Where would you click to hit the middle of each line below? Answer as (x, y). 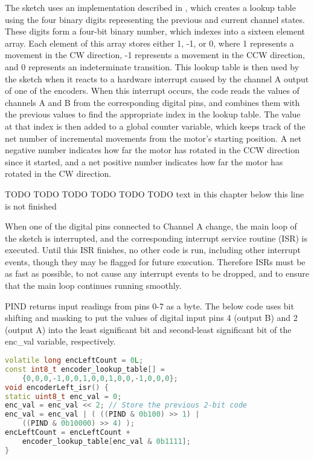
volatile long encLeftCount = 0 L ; (74, 361)
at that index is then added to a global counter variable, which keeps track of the (155, 126)
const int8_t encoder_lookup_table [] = (85, 369)
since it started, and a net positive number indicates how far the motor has (144, 161)
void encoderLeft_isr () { (57, 387)
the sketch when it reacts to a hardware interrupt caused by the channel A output (157, 78)
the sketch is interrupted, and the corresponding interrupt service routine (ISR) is (156, 238)
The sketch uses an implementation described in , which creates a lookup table (150, 7)
